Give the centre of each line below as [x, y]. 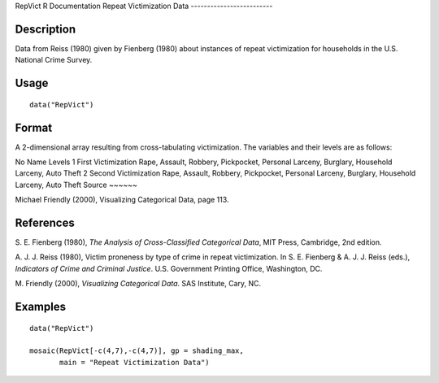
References [45, 222]
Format [34, 127]
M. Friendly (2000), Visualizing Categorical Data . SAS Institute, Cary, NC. [138, 284]
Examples [41, 307]
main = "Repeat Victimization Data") [135, 362]
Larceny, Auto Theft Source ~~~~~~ [76, 185]
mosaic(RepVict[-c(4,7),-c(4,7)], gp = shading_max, [137, 351]
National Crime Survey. [54, 60]
